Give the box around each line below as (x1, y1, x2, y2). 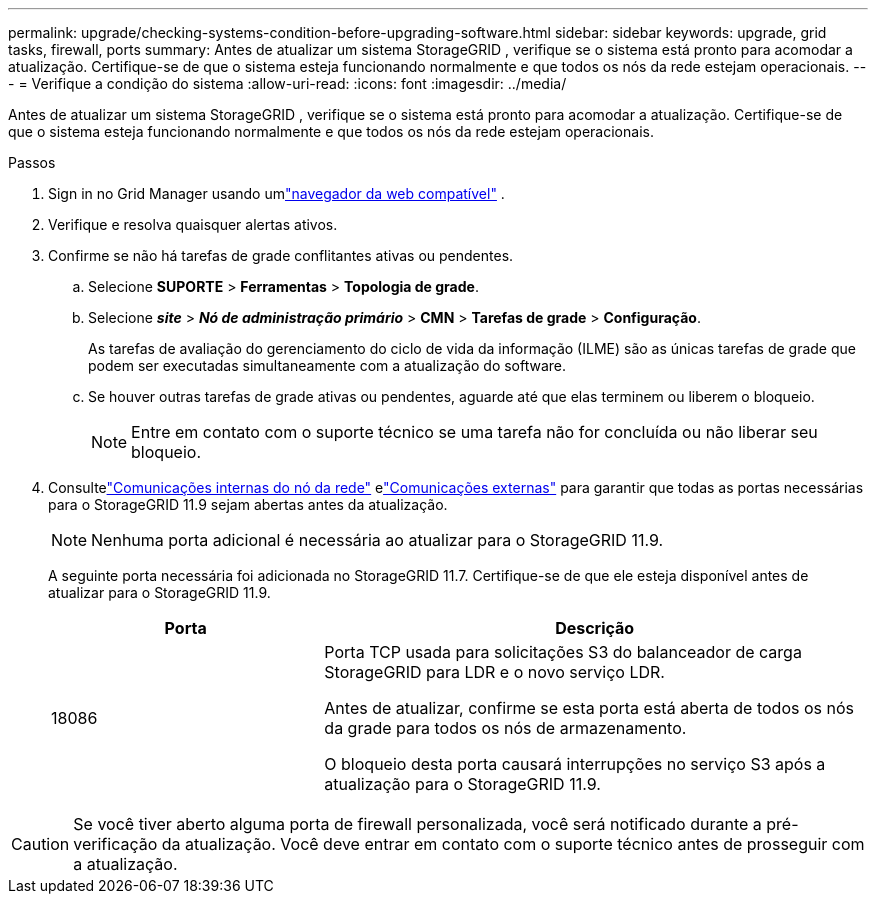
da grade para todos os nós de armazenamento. (324, 718, 687, 738)
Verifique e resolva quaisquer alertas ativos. (48, 216, 338, 233)
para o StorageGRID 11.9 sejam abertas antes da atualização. (48, 496, 448, 513)
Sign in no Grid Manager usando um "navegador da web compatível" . (48, 185, 505, 202)
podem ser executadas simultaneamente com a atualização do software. (88, 357, 567, 374)
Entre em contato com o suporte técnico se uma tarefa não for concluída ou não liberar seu (131, 422, 818, 442)
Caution (11, 834, 70, 854)
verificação (73, 834, 158, 854)
